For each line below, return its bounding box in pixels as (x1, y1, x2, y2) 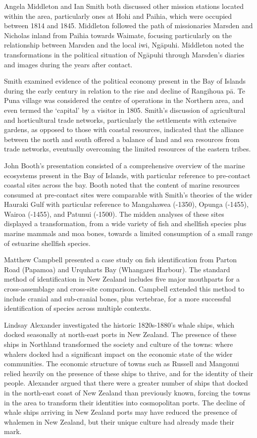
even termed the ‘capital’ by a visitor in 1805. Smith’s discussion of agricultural (4, 104, 246, 115)
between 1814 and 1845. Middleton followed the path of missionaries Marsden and (4, 20, 253, 31)
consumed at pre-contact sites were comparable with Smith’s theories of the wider (4, 189, 253, 199)
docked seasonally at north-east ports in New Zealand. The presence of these (4, 329, 237, 340)
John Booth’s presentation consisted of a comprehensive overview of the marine (4, 160, 245, 170)
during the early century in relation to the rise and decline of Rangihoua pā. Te (4, 85, 246, 96)
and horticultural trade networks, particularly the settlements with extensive (4, 114, 237, 125)
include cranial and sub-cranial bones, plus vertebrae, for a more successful (4, 293, 231, 303)
